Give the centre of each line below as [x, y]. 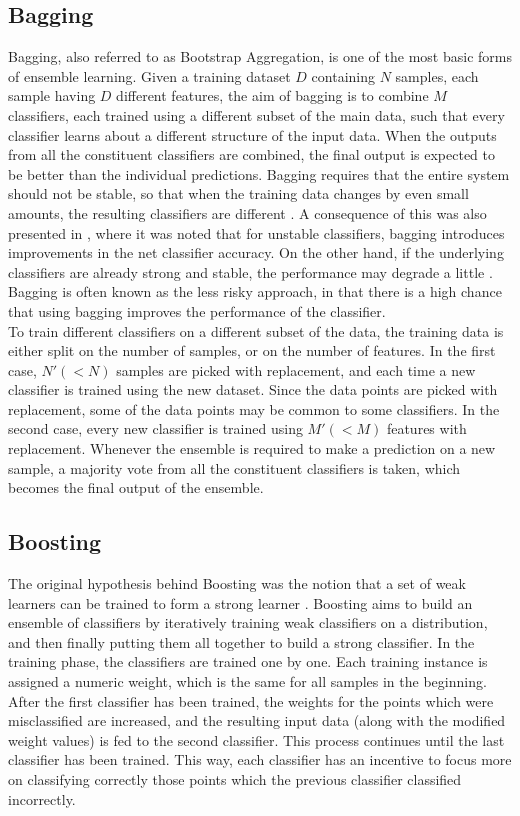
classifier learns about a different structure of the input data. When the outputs [252, 134]
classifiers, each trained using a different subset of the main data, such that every [256, 114]
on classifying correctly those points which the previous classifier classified [235, 779]
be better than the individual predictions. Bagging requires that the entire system [259, 173]
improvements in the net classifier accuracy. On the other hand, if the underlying [256, 252]
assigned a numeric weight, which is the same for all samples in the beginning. [247, 681]
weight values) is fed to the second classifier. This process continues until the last [256, 739]
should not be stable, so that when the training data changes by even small [238, 193]
